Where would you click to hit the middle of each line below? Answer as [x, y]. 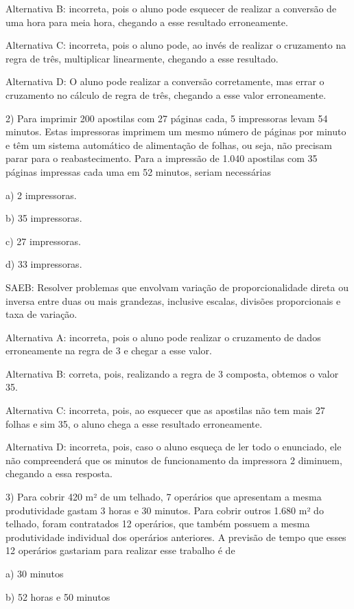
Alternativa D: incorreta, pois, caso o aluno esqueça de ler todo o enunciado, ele [174, 447]
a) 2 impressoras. [41, 195]
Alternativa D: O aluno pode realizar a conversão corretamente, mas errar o [165, 81]
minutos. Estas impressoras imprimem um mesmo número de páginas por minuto [176, 131]
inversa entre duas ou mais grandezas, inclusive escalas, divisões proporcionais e [173, 300]
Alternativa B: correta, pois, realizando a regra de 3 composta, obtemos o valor [172, 373]
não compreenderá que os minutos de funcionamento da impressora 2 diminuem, [174, 460]
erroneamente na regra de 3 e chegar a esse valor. [109, 351]
